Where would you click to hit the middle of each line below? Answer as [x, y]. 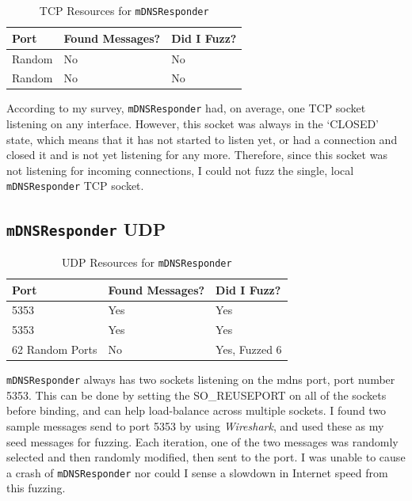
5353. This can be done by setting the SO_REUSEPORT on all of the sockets [196, 395]
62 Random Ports [55, 349]
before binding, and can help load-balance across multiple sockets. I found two [196, 410]
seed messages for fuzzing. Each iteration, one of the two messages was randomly [202, 441]
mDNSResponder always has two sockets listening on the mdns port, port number [201, 380]
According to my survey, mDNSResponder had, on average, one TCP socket [186, 108]
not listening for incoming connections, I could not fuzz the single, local [180, 170]
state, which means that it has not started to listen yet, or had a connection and [202, 139]
